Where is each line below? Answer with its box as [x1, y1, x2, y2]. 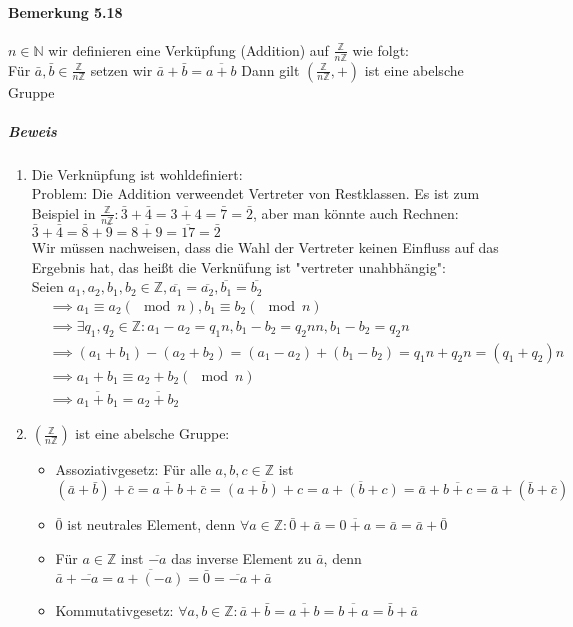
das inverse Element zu [171, 547, 312, 568]
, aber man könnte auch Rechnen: [253, 202, 459, 223]
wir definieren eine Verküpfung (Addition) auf [48, 39, 329, 60]
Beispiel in [31, 202, 96, 223]
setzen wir [90, 59, 153, 80]
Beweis [8, 120, 57, 141]
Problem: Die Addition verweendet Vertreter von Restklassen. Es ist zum [31, 183, 480, 204]
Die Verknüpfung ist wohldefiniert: [31, 163, 243, 184]
